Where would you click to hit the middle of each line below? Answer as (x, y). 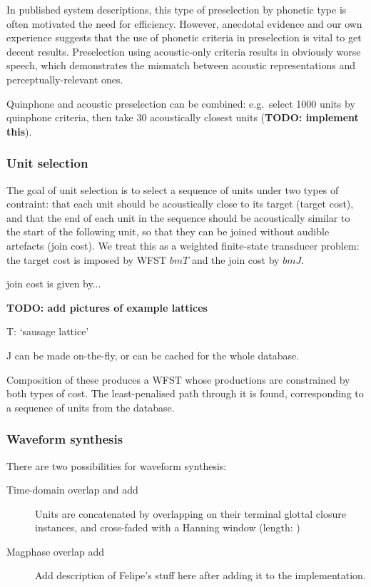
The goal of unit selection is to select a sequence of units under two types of (173, 189)
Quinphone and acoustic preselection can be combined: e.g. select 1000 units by (181, 103)
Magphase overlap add (56, 551)
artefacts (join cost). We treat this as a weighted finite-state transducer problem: (183, 245)
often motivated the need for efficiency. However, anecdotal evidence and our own (184, 23)
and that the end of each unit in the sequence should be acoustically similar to (178, 217)
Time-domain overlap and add (72, 490)
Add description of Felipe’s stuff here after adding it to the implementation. (200, 575)
